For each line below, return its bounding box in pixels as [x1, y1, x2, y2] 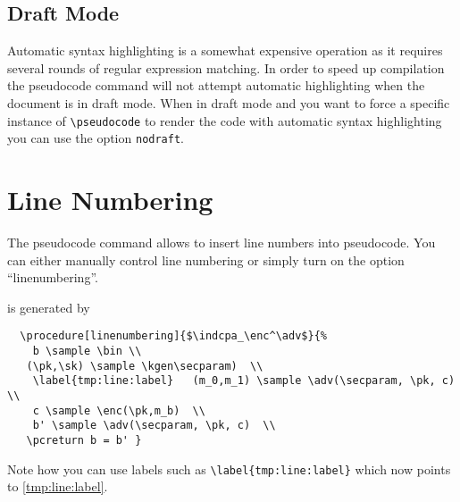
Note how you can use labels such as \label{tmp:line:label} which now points [7, 459, 451, 478]
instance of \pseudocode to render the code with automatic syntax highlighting [7, 111, 442, 130]
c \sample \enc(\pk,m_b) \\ [32, 404, 205, 417]
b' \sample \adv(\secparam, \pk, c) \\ [32, 419, 276, 432]
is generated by [7, 297, 90, 316]
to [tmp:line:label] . [7, 477, 108, 496]
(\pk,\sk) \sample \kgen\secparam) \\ [26, 359, 263, 372]
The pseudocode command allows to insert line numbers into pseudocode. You [7, 233, 436, 252]
